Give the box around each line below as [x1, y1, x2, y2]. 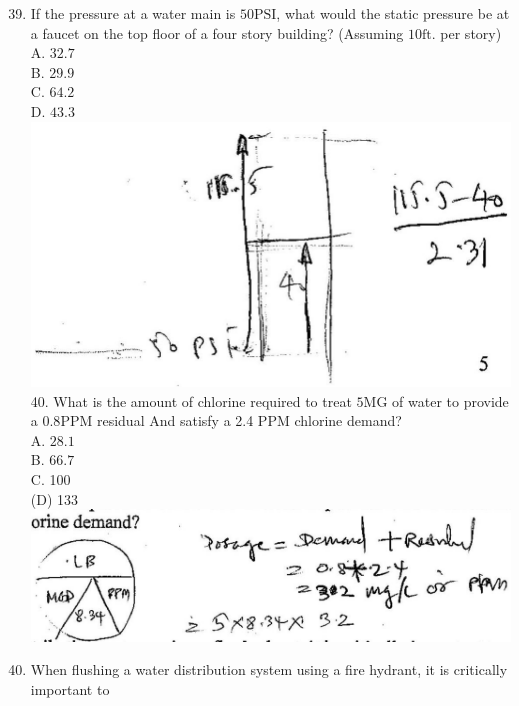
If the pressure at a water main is [30, 3, 236, 23]
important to [30, 678, 110, 699]
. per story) [431, 22, 502, 43]
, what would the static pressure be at [276, 3, 510, 23]
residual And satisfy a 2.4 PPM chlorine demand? [96, 410, 402, 431]
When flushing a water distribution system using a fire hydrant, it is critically [30, 659, 508, 680]
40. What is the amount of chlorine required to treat [30, 390, 352, 411]
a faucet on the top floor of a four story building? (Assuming [30, 22, 404, 43]
